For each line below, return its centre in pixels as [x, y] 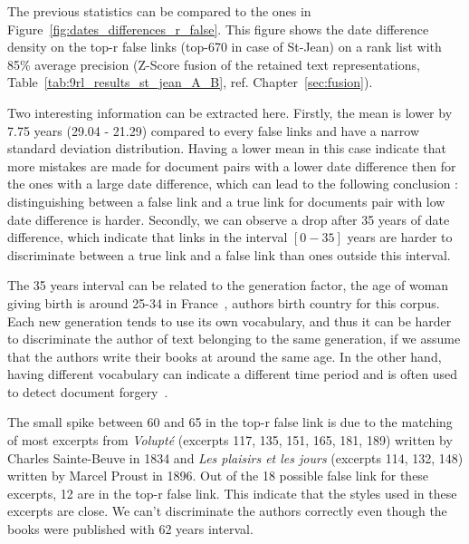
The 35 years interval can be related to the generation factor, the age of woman [228, 285]
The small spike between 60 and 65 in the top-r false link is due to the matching [230, 422]
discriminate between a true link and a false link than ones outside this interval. [229, 254]
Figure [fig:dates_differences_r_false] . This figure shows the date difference [218, 29]
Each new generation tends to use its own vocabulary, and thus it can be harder [230, 321]
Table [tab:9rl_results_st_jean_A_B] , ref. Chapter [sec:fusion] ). [190, 82]
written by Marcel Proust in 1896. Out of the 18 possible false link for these [218, 476]
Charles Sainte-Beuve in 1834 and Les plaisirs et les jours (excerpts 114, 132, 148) [235, 457]
